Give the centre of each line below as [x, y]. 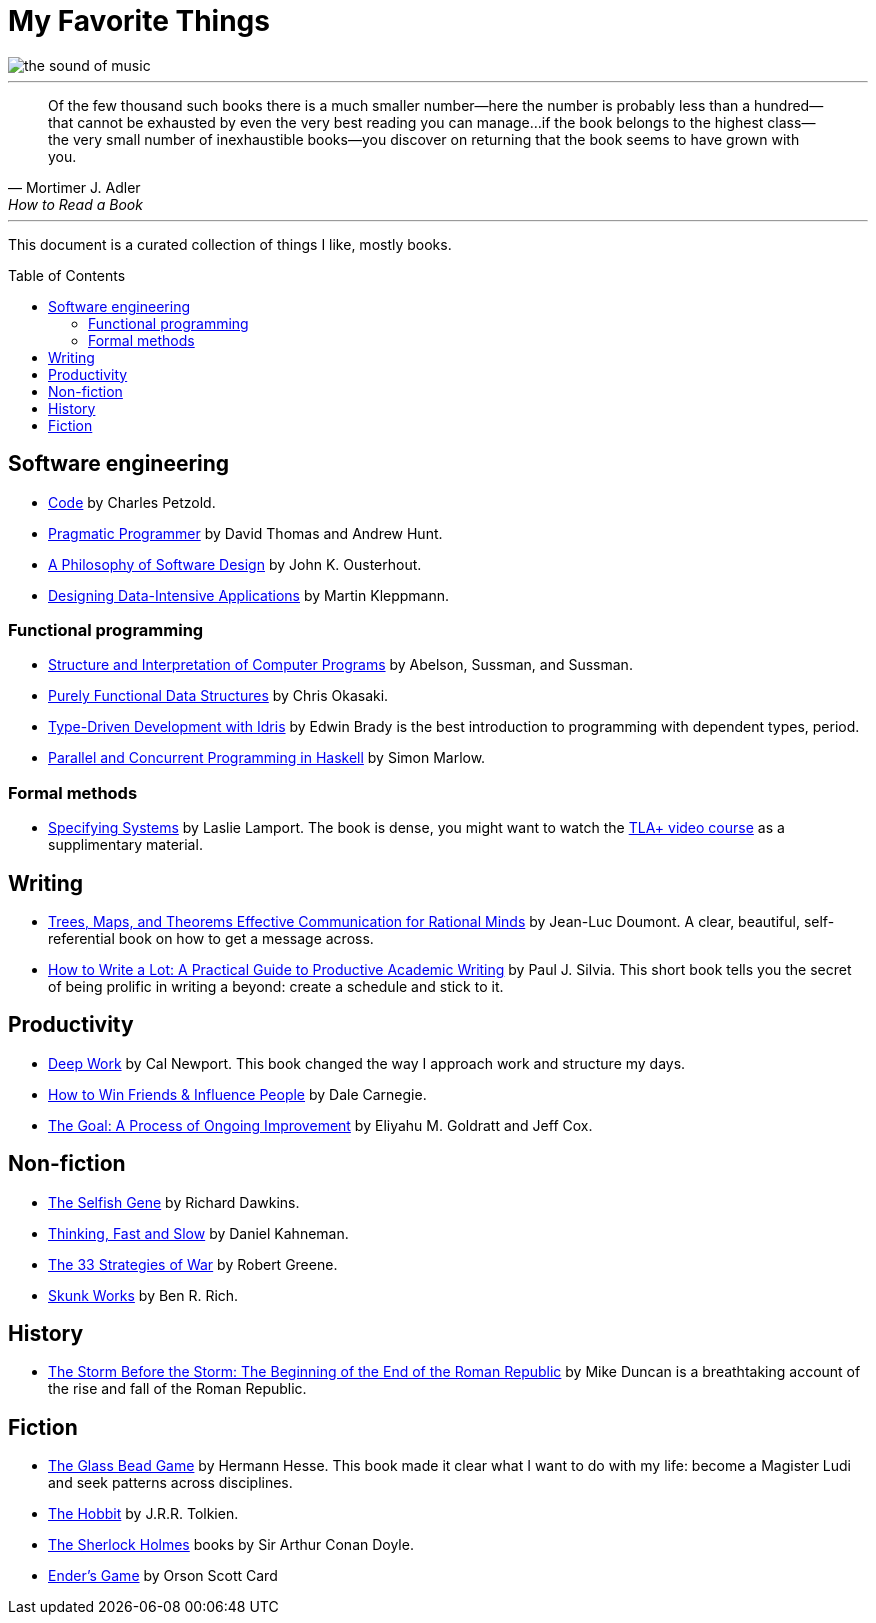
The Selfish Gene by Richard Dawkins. [174, 1202]
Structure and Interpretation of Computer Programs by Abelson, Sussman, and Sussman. [340, 665]
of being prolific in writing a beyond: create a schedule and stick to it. [276, 986]
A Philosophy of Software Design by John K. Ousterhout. [235, 564]
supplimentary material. [125, 845]
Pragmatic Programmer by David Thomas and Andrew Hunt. [245, 533]
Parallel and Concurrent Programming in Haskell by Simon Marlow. [267, 758]
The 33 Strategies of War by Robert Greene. [193, 1264]
